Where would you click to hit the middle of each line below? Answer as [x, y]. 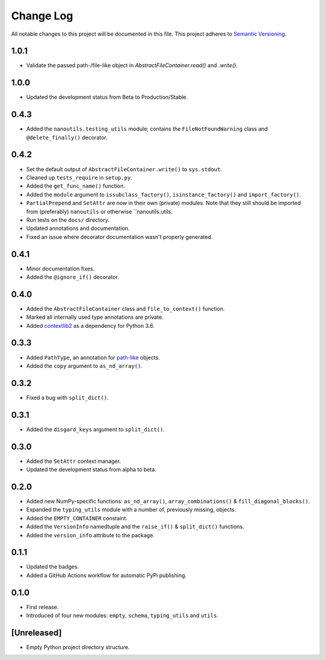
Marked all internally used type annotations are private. [95, 317]
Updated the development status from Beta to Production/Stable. [107, 97]
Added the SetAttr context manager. [74, 461]
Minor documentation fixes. [60, 269]
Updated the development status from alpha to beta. [91, 469]
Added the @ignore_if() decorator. [73, 277]
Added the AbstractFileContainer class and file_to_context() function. [126, 309]
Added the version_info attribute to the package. [91, 535]
